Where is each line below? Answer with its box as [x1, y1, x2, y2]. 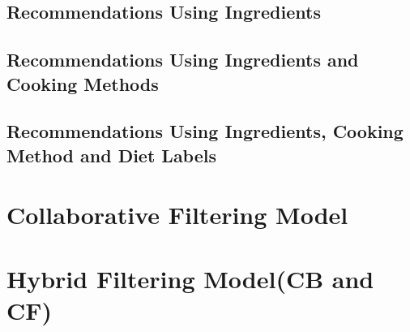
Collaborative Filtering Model [6, 198, 348, 231]
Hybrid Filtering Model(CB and [6, 261, 374, 295]
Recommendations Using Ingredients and [6, 47, 359, 72]
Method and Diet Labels [6, 142, 217, 167]
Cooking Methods [6, 71, 159, 96]
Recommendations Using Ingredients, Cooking [6, 119, 404, 144]
